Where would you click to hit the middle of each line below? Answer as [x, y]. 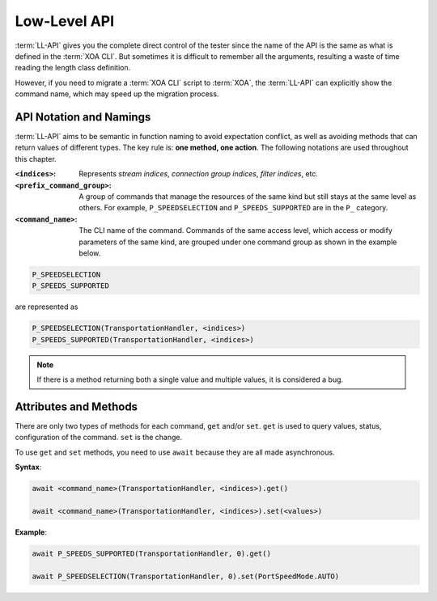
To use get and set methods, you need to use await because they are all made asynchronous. [175, 452]
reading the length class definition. [73, 68]
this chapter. [36, 159]
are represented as [47, 307]
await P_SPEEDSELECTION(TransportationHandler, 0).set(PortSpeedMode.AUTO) [186, 576]
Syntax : [28, 467]
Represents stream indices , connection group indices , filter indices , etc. [199, 174]
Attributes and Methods [76, 406]
